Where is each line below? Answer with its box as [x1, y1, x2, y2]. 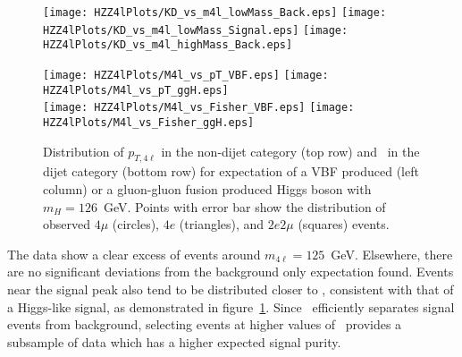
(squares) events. [298, 215, 390, 234]
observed [43, 215, 91, 234]
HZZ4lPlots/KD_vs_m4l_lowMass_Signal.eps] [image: [43, 23, 349, 37]
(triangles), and [179, 215, 265, 234]
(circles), [112, 215, 160, 234]
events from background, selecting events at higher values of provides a [7, 315, 402, 334]
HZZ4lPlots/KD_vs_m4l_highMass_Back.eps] [43, 38, 293, 52]
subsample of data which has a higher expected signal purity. [7, 332, 341, 351]
